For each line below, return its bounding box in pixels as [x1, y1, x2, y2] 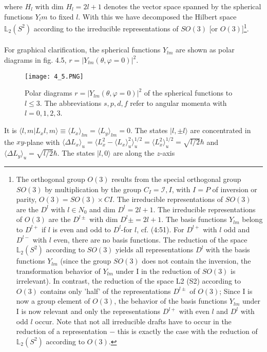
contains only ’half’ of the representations [40, 285, 171, 296]
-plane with [24, 136, 60, 147]
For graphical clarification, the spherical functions [4, 44, 161, 55]
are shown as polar [176, 44, 235, 55]
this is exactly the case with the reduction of [117, 326, 258, 337]
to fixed [50, 11, 74, 22]
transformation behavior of [16, 265, 101, 276]
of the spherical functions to [144, 87, 233, 98]
